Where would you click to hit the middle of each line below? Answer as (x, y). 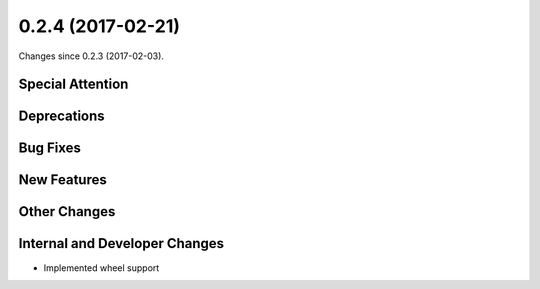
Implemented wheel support (101, 267)
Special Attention (73, 84)
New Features (62, 180)
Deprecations (61, 116)
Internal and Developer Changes (121, 243)
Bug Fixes (50, 148)
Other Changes (67, 211)
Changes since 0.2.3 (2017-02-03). (91, 56)
